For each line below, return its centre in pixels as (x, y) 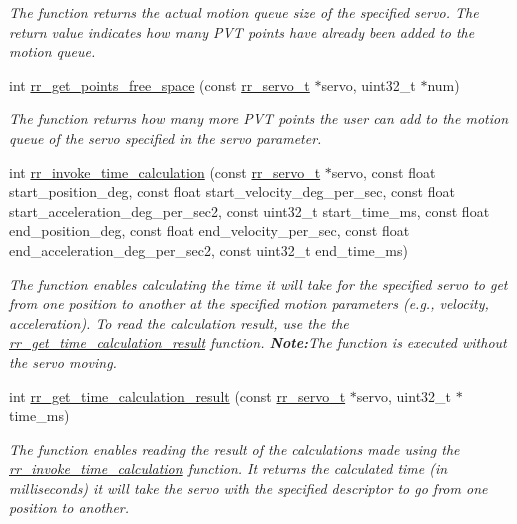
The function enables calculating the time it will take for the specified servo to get (258, 283)
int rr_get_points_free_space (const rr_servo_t (159, 84)
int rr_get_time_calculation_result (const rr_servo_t (177, 395)
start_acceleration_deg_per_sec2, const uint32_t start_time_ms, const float (249, 210)
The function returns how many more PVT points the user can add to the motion (259, 118)
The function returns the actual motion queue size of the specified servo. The (244, 12)
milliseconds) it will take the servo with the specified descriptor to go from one (248, 487)
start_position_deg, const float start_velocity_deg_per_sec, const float (232, 191)
